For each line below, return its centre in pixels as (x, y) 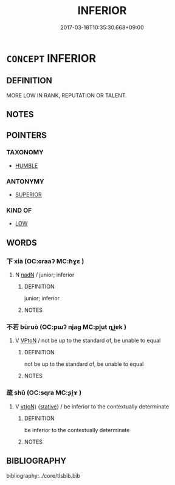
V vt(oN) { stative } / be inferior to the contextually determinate (92, 406)
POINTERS (27, 135)
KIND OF (19, 210)
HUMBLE (26, 165)
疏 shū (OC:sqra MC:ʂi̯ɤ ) (44, 393)
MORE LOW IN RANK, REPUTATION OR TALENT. (67, 95)
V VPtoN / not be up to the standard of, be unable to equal (88, 340)
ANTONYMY (25, 181)
